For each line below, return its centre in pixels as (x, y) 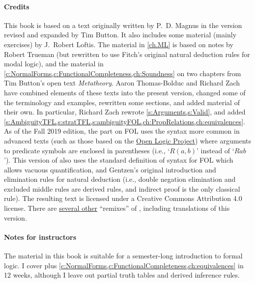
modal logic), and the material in (54, 64)
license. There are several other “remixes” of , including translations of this (117, 208)
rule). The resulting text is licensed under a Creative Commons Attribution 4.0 (123, 198)
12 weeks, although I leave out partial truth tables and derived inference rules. (122, 275)
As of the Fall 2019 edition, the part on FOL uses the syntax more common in (122, 131)
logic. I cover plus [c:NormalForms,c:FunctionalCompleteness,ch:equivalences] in (124, 265)
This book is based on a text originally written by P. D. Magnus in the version (123, 25)
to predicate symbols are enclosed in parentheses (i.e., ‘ (87, 150)
